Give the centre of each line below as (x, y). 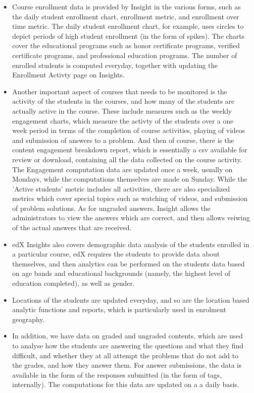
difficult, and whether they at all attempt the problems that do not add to (125, 355)
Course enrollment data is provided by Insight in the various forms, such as (126, 6)
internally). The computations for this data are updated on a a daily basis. (126, 384)
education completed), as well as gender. (73, 283)
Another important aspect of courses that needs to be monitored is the (120, 91)
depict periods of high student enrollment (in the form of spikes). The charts (128, 35)
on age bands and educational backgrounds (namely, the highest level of (121, 273)
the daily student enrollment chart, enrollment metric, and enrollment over (126, 16)
